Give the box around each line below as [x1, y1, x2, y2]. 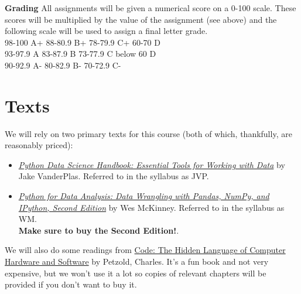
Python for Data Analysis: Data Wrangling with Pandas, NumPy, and [18, 190, 269, 202]
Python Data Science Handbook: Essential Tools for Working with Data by [18, 158, 285, 170]
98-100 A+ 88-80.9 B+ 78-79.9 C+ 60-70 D [5, 36, 160, 48]
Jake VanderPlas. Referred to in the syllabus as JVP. [18, 170, 209, 182]
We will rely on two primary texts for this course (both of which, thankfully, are [5, 127, 292, 139]
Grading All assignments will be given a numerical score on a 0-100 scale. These [5, 2, 296, 13]
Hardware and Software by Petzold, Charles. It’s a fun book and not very [5, 255, 269, 268]
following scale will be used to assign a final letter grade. [5, 25, 208, 37]
